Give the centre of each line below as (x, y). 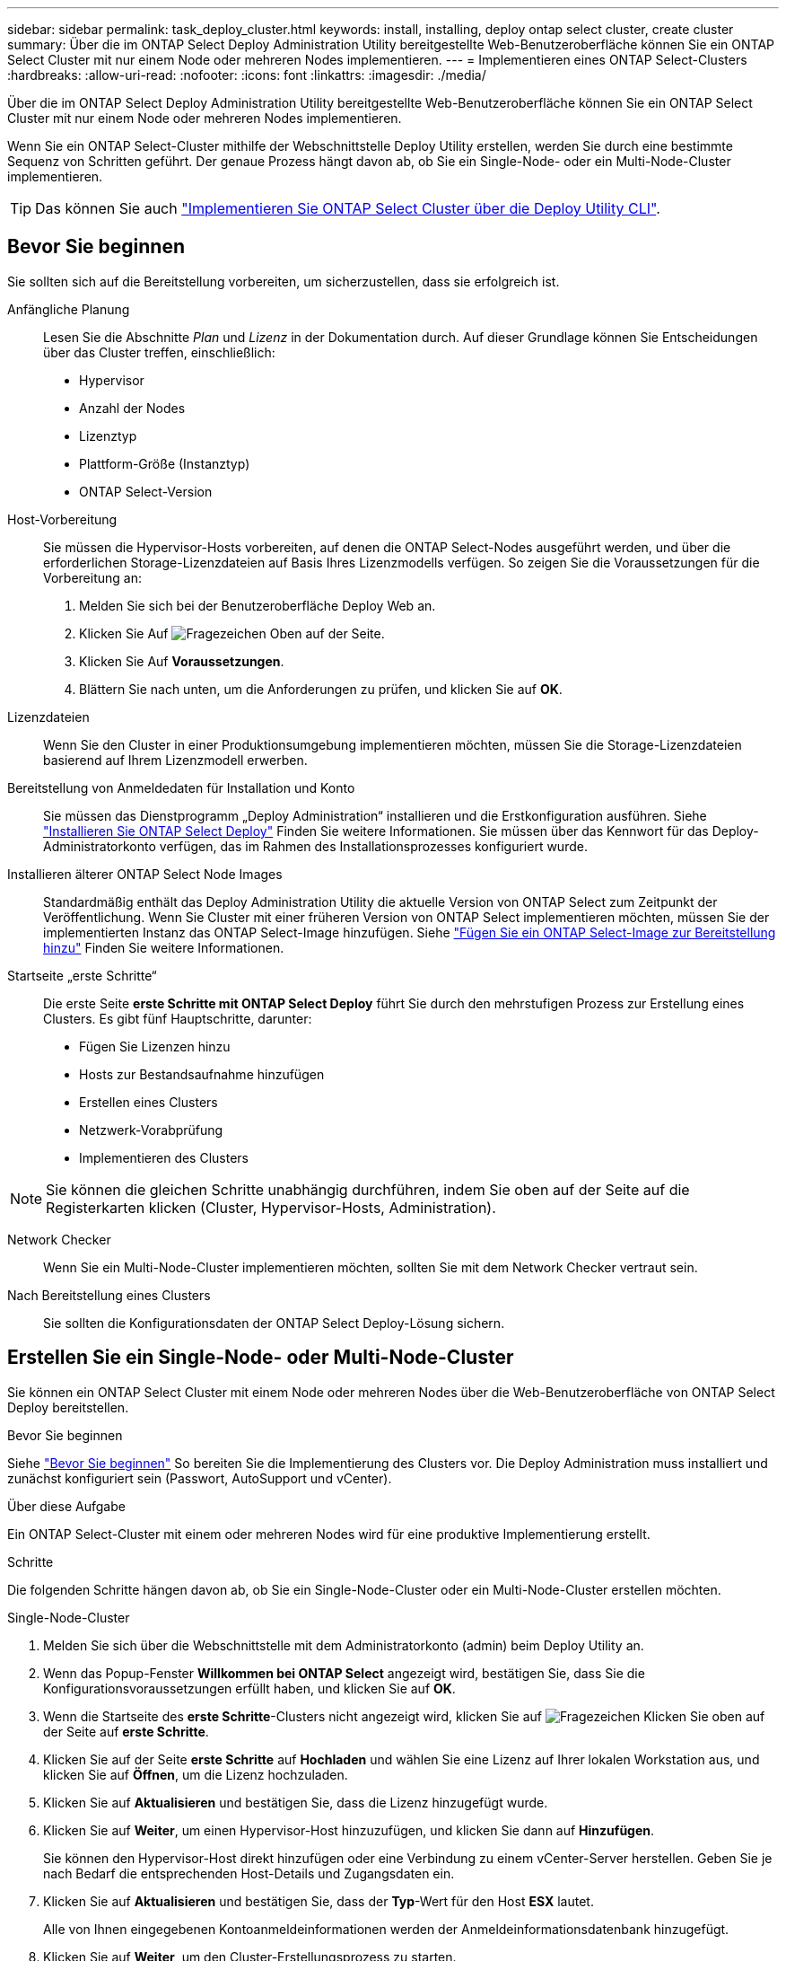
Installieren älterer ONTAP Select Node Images (145, 874)
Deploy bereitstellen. (68, 1407)
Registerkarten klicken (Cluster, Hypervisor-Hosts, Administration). (271, 1207)
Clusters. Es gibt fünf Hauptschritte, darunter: (178, 1018)
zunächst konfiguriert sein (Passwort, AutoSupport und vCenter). (200, 1478)
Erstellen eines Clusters (148, 1102)
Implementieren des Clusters (164, 1157)
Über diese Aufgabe (66, 1506)
